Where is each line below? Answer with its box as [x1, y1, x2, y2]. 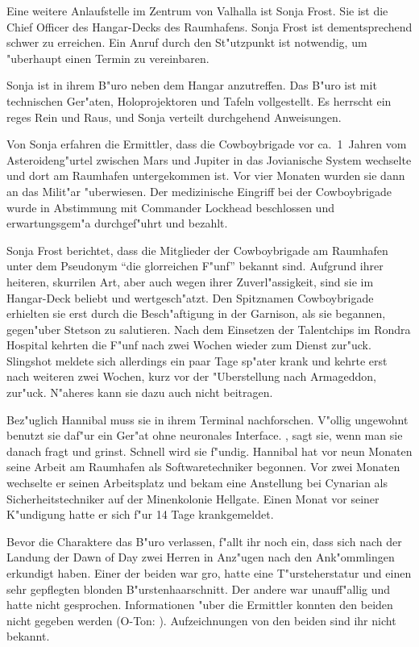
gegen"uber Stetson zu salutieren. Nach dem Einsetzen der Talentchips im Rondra [6, 320, 411, 337]
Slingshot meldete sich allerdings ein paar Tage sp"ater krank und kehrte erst [6, 352, 388, 369]
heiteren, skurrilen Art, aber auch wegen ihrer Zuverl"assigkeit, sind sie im [6, 273, 374, 290]
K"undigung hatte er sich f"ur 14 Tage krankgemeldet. [6, 506, 274, 523]
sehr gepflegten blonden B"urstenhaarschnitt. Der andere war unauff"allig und [6, 580, 391, 597]
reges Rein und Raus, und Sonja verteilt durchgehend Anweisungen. [6, 108, 342, 125]
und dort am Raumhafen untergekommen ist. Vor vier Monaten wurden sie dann [6, 167, 405, 184]
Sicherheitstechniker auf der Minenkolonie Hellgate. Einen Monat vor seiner [6, 490, 380, 507]
